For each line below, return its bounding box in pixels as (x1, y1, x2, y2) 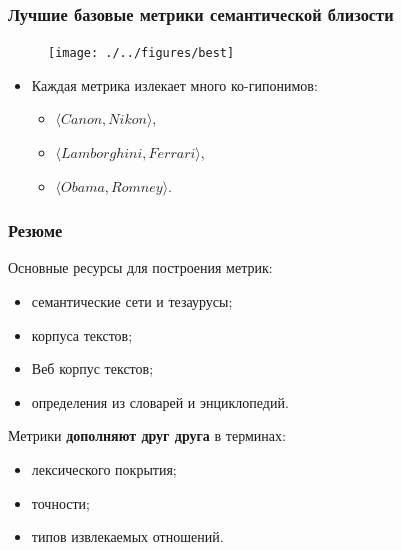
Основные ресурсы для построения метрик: (8, 257, 273, 278)
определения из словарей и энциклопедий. (31, 391, 289, 412)
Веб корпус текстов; (31, 358, 154, 379)
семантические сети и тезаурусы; (31, 291, 233, 312)
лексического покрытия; (31, 459, 177, 480)
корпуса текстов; (31, 324, 133, 345)
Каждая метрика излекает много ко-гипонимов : (31, 74, 318, 95)
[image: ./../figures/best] (48, 46, 235, 61)
